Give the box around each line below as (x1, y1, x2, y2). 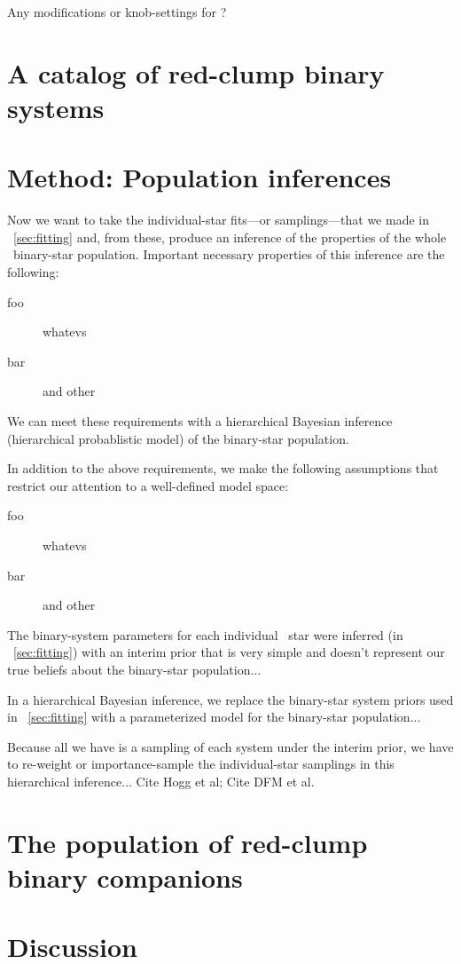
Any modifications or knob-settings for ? (7, 3, 227, 20)
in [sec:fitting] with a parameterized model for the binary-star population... (7, 707, 421, 726)
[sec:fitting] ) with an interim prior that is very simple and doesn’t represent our (13, 643, 445, 661)
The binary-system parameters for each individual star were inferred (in (7, 625, 403, 644)
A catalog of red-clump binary (7, 54, 385, 91)
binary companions (7, 858, 243, 895)
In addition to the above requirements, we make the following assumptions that (7, 459, 439, 478)
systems (7, 89, 105, 125)
